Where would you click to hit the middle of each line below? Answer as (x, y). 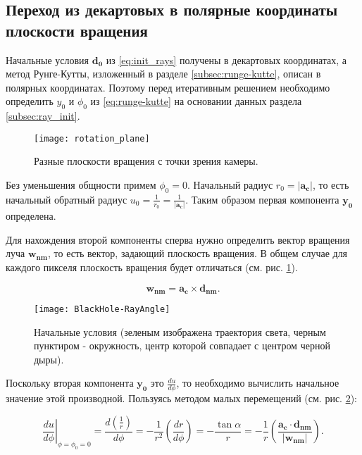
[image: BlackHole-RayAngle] (102, 309)
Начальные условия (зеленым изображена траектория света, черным (180, 331)
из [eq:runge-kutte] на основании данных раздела (196, 101)
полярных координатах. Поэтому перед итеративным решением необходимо (168, 87)
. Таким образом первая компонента (262, 199)
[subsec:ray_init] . (43, 116)
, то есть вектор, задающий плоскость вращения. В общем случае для (198, 253)
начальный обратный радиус (67, 199)
